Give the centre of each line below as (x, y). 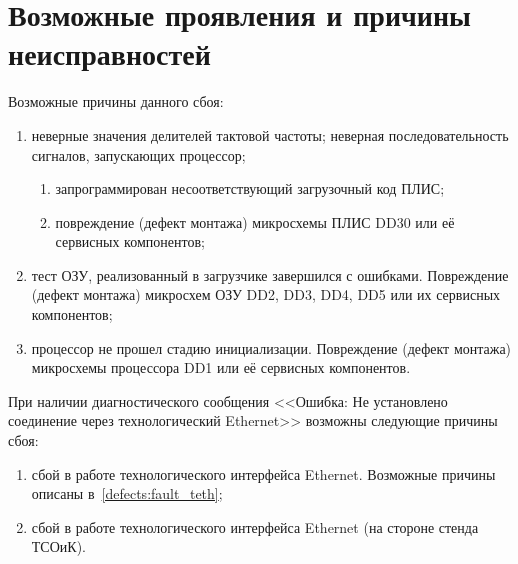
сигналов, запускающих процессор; (138, 154)
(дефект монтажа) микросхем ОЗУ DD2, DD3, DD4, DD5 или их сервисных (266, 294)
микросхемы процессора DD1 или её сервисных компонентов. (221, 367)
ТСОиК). (58, 546)
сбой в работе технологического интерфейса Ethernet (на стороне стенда (255, 526)
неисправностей (109, 53)
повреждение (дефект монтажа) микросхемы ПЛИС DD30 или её (255, 221)
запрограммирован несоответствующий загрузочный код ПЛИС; (250, 188)
